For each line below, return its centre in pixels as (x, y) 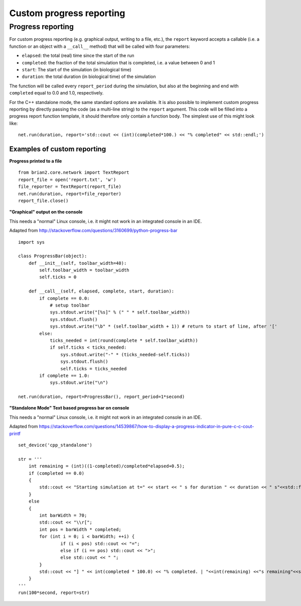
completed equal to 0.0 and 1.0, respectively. (56, 93)
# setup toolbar (70, 306)
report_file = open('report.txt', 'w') (67, 179)
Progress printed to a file (36, 161)
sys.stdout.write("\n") (79, 383)
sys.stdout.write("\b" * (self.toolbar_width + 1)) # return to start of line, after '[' (164, 326)
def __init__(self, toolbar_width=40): (78, 263)
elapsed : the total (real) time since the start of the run (78, 56)
